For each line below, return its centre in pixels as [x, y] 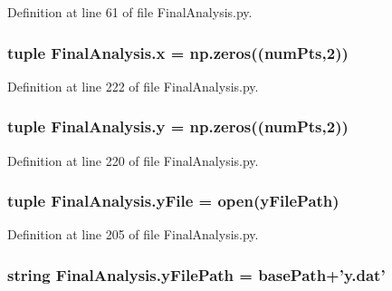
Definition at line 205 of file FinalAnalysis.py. [133, 234]
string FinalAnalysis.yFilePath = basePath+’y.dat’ [196, 274]
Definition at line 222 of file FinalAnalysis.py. [133, 86]
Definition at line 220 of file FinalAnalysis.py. [133, 160]
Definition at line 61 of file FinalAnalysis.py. [130, 12]
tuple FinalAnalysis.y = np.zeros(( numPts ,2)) [178, 126]
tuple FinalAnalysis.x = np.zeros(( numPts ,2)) [178, 52]
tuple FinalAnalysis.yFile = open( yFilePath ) [173, 201]
